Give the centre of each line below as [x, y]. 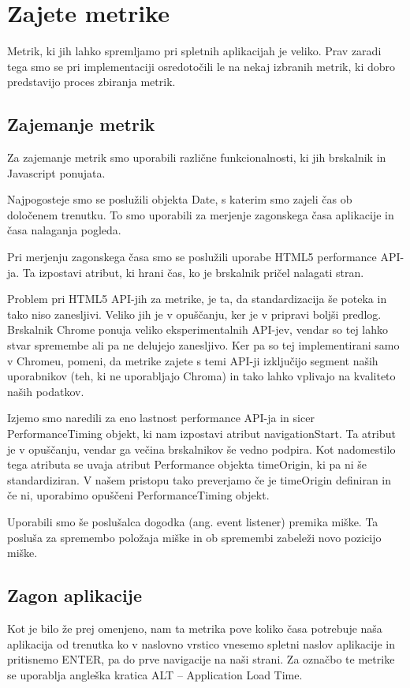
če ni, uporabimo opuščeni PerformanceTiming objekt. [138, 495]
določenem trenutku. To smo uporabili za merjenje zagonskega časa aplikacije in [201, 214]
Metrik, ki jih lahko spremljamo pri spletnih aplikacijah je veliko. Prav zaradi [194, 51]
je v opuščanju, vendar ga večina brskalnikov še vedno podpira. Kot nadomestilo [201, 449]
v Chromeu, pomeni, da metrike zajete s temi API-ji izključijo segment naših [193, 360]
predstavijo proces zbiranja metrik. [91, 82]
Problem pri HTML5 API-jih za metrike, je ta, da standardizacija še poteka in [197, 299]
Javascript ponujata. [56, 172]
